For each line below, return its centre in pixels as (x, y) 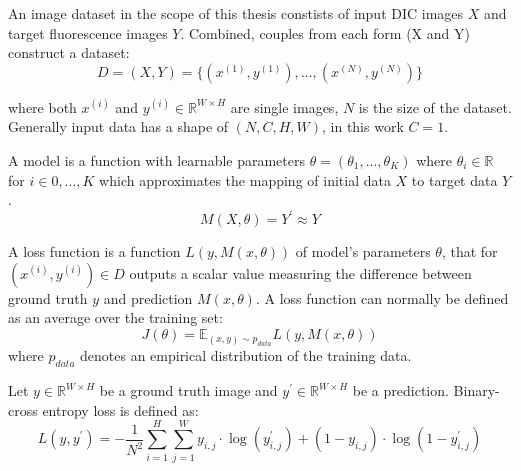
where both (42, 106)
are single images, (284, 106)
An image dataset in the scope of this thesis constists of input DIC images (236, 13)
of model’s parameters (363, 251)
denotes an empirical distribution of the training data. (246, 355)
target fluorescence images (88, 32)
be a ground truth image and (188, 390)
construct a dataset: (69, 52)
